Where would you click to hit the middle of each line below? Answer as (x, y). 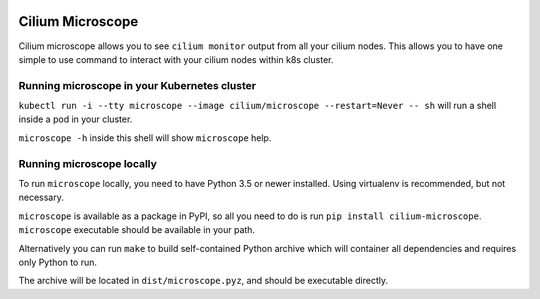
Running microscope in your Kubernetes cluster (137, 85)
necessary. (41, 197)
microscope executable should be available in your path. (136, 230)
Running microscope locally (87, 163)
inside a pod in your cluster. (75, 119)
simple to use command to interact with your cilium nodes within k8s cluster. (176, 59)
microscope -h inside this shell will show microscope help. (145, 137)
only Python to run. (58, 262)
